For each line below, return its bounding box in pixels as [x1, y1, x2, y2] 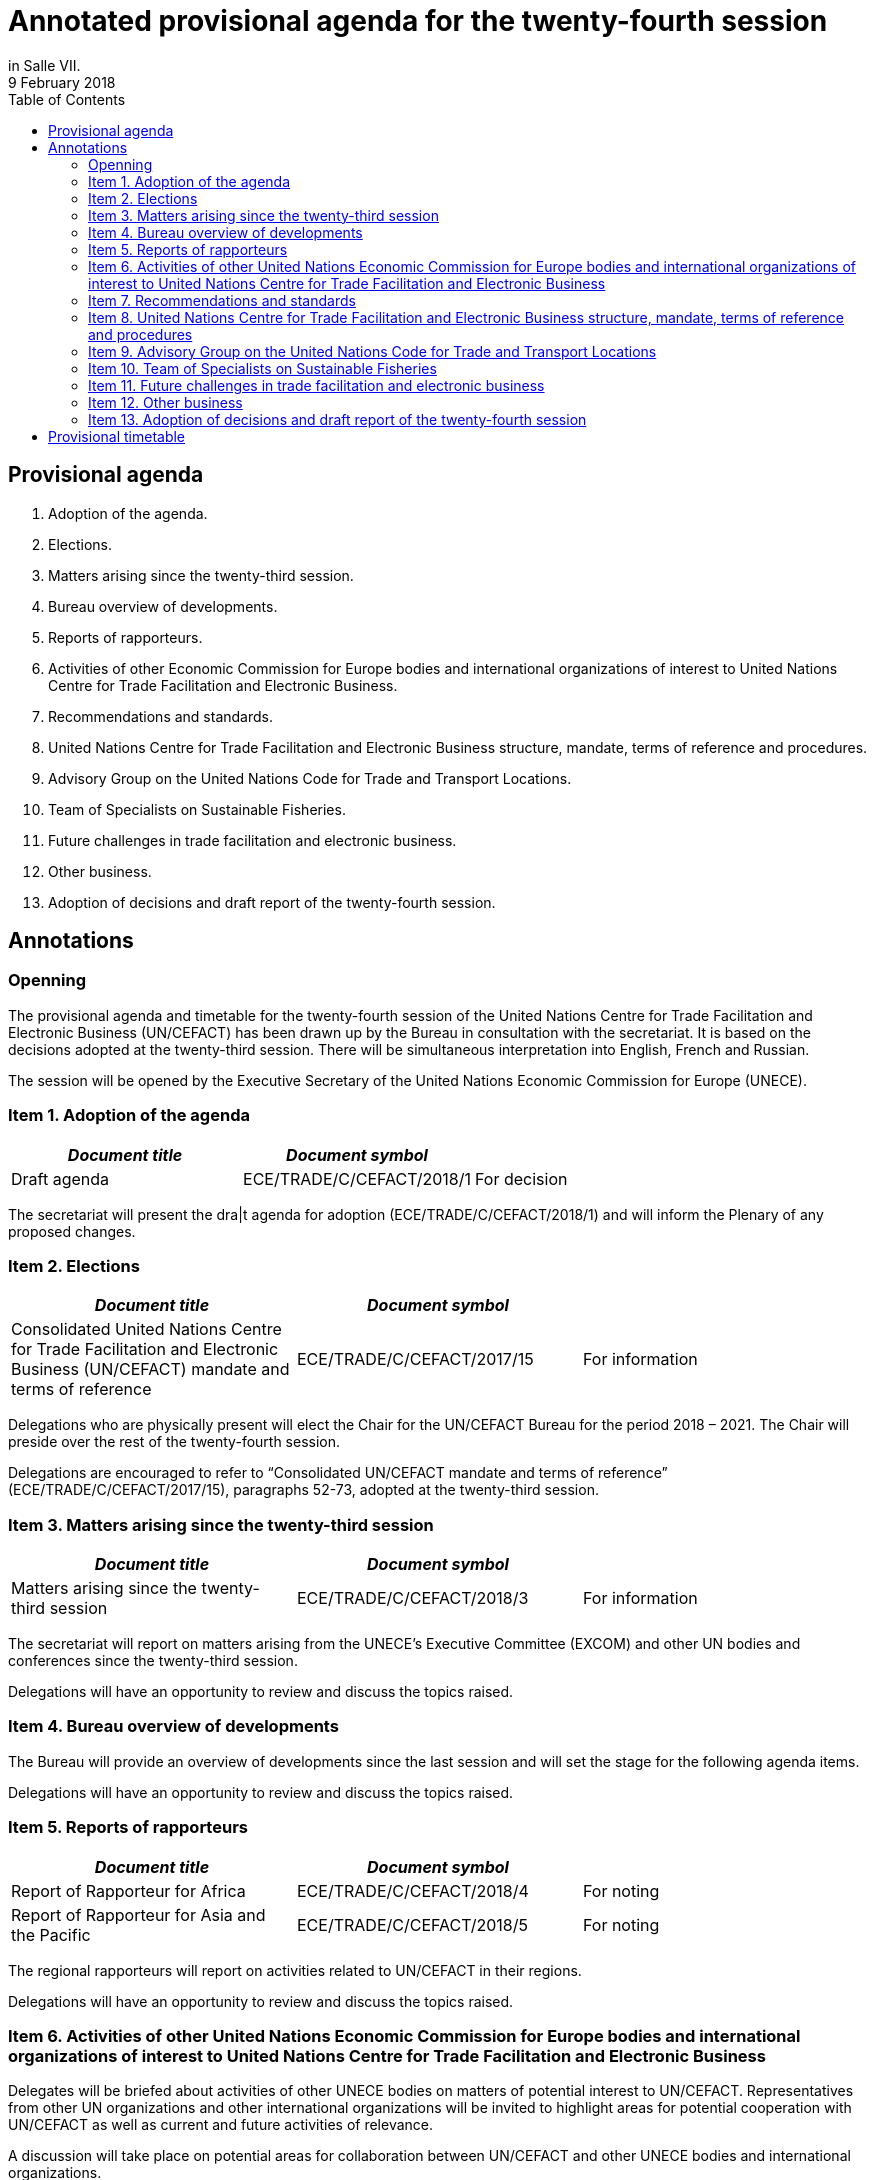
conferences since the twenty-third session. [8, 1652, 298, 1670]
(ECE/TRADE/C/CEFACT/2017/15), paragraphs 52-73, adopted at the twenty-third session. [8, 1481, 599, 1499]
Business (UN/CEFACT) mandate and [11, 1359, 290, 1380]
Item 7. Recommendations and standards [88, 291, 356, 309]
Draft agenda [11, 1168, 110, 1189]
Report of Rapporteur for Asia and [11, 1904, 266, 1925]
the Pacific [11, 1924, 91, 1945]
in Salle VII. [8, 56, 81, 74]
